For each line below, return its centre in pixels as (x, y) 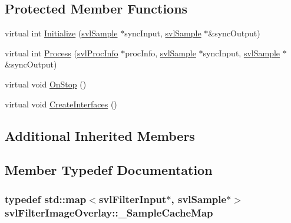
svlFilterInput (133, 199)
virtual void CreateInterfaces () (61, 104)
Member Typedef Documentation (109, 170)
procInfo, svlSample (161, 53)
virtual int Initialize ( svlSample (61, 33)
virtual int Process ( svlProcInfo (62, 53)
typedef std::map (46, 199)
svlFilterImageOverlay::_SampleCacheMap (109, 212)
